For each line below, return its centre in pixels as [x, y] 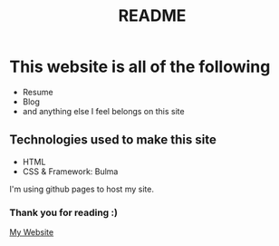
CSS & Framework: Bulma [70, 171]
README [152, 16]
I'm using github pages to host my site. [82, 189]
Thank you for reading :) [63, 212]
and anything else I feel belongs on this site [103, 111]
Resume [38, 92]
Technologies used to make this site [113, 140]
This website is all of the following [140, 67]
